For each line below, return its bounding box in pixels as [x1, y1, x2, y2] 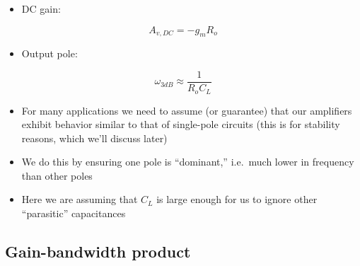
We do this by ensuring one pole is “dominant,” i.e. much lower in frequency [21, 154, 354, 169]
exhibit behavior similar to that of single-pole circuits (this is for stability [21, 117, 340, 132]
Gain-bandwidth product [5, 241, 191, 262]
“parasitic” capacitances [21, 206, 126, 221]
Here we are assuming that [21, 192, 138, 207]
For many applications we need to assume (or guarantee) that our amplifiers [21, 103, 352, 117]
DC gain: [21, 1, 61, 16]
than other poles [21, 168, 93, 183]
